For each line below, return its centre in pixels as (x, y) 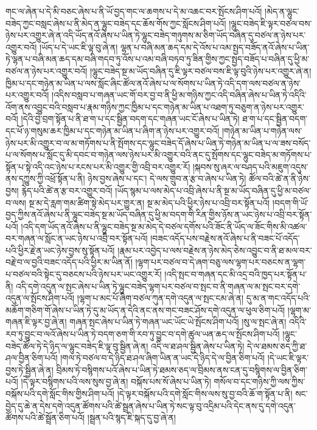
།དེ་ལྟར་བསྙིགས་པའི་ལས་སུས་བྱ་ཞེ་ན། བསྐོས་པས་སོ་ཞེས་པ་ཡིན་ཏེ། (116, 382)
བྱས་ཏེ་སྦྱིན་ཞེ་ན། (30, 369)
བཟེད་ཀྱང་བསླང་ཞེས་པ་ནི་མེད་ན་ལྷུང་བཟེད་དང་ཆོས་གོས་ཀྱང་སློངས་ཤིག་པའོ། (116, 23)
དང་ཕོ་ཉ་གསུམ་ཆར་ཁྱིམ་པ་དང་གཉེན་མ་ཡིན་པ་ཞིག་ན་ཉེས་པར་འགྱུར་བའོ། (113, 130)
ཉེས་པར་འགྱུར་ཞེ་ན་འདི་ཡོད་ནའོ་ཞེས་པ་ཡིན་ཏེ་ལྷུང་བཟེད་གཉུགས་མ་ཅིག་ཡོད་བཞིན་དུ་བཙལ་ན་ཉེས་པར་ (156, 35)
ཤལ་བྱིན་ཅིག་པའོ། (32, 358)
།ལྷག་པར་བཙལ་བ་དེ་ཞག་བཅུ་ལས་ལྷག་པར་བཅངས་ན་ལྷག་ (221, 262)
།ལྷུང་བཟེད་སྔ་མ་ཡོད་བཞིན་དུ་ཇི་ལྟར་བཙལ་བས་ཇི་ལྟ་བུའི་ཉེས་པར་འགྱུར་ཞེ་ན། (200, 70)
